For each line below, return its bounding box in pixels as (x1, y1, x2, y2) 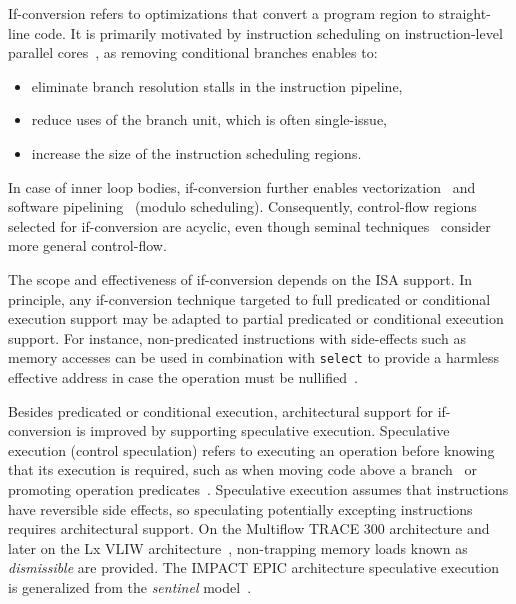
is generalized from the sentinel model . (8, 576, 252, 597)
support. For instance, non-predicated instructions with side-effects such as (8, 327, 466, 348)
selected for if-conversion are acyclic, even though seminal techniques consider (8, 215, 491, 236)
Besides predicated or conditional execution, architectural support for (8, 400, 433, 421)
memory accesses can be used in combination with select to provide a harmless (8, 347, 500, 368)
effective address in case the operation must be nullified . (8, 366, 358, 387)
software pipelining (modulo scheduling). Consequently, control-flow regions (8, 196, 477, 217)
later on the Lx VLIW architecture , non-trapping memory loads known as (8, 537, 468, 558)
